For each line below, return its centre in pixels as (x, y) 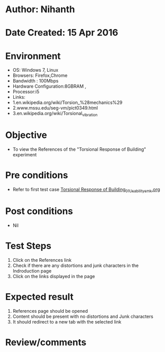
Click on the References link (42, 260)
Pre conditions (37, 175)
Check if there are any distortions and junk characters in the (76, 265)
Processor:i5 (26, 92)
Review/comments (46, 342)
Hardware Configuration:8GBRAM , (49, 86)
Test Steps (29, 246)
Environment (33, 56)
